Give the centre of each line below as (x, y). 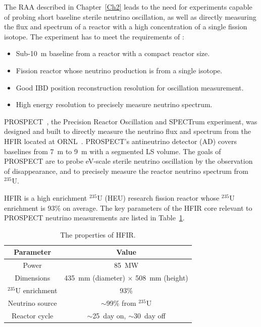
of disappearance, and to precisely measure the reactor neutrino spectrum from (126, 171)
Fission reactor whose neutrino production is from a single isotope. (119, 70)
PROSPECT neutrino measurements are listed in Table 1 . (94, 218)
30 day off (150, 315)
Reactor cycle (33, 315)
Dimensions (33, 277)
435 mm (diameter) (95, 277)
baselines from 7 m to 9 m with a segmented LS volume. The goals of (113, 151)
